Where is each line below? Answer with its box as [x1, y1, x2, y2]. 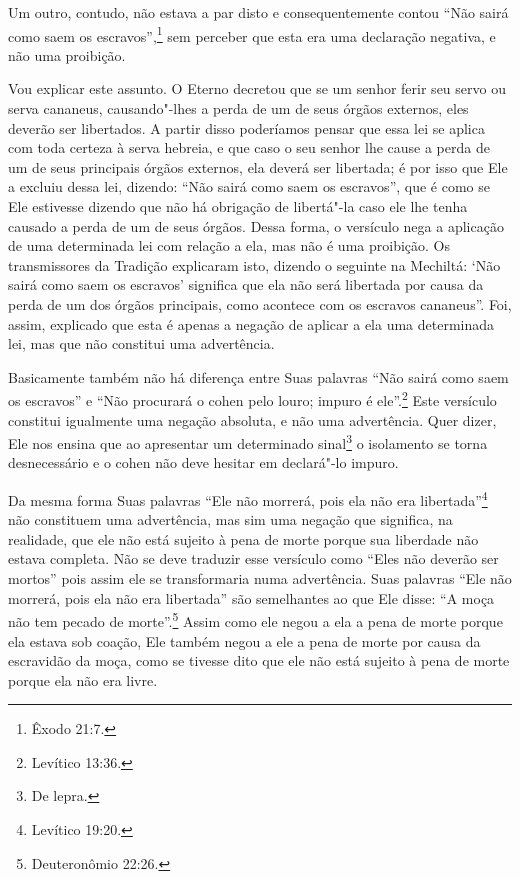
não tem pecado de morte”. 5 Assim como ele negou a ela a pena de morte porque [8, 608, 503, 631]
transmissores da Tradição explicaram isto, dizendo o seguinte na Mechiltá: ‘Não [8, 254, 501, 275]
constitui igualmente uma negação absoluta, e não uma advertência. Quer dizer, [8, 409, 497, 430]
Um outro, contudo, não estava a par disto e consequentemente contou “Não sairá [8, 2, 509, 22]
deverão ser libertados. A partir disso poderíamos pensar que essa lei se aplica [8, 117, 485, 138]
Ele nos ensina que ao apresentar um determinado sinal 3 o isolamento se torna [8, 430, 488, 453]
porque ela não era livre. [8, 669, 158, 690]
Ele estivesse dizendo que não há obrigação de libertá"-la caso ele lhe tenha [8, 196, 468, 216]
